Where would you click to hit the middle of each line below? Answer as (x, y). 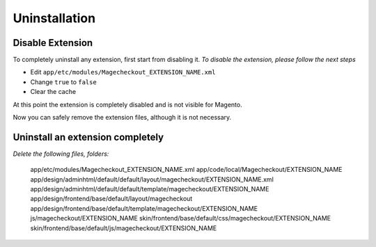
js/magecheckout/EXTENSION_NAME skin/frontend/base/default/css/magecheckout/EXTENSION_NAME (180, 218)
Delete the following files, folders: (61, 154)
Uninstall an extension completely (88, 137)
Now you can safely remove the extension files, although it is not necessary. (122, 118)
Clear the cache (53, 92)
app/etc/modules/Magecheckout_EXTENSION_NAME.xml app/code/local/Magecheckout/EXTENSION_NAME (186, 170)
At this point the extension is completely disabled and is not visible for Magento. (128, 104)
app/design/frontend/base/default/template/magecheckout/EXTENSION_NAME (144, 208)
